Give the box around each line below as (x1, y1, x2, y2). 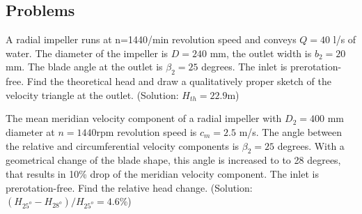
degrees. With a (277, 138, 345, 153)
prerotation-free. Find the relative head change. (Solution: (6, 180, 253, 194)
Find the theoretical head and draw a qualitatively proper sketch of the (26, 74, 331, 89)
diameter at (6, 124, 55, 139)
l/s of (333, 32, 356, 47)
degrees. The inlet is (201, 59, 288, 74)
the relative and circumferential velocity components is (6, 138, 239, 153)
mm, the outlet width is (210, 45, 312, 60)
